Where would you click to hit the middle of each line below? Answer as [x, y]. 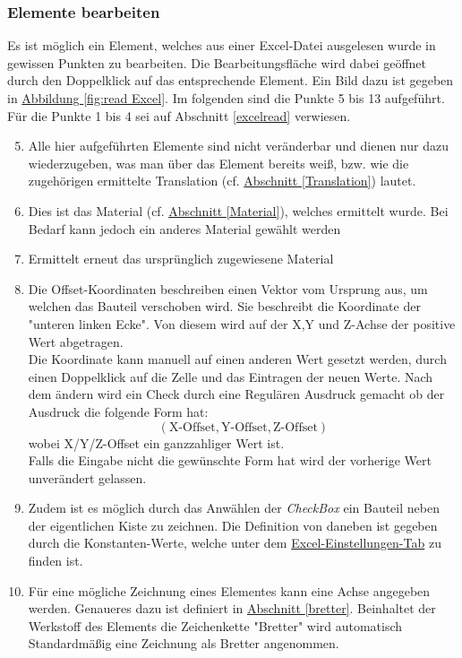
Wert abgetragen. [76, 341]
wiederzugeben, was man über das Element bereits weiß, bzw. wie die [218, 163]
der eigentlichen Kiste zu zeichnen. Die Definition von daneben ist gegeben [233, 525]
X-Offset [192, 427]
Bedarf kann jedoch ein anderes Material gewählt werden [184, 228]
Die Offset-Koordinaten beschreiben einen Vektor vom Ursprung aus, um [228, 288]
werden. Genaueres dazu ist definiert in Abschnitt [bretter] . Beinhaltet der [232, 608]
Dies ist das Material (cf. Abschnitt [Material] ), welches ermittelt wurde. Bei [238, 210]
